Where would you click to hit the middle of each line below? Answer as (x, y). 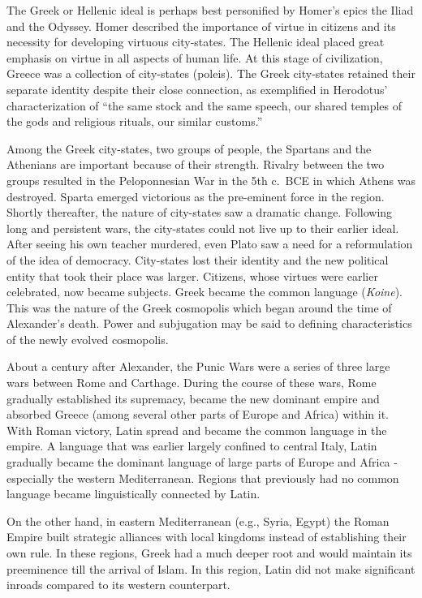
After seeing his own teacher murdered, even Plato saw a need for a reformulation (210, 244)
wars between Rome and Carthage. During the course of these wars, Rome (192, 383)
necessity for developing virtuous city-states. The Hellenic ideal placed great (196, 42)
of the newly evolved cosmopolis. (88, 339)
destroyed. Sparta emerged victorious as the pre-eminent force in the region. (196, 196)
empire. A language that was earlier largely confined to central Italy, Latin (192, 446)
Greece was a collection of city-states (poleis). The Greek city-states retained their (211, 73)
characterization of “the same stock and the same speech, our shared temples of (205, 105)
